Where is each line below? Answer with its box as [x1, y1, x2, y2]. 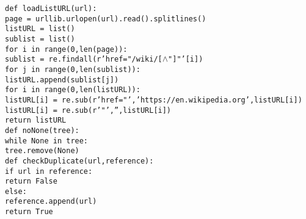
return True [5, 207, 53, 217]
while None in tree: [5, 136, 89, 145]
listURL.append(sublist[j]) [5, 75, 119, 84]
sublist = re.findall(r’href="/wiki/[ [5, 55, 162, 64]
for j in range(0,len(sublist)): [5, 65, 140, 74]
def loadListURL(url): [5, 4, 97, 13]
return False [5, 177, 57, 186]
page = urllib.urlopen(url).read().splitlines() [5, 14, 206, 23]
